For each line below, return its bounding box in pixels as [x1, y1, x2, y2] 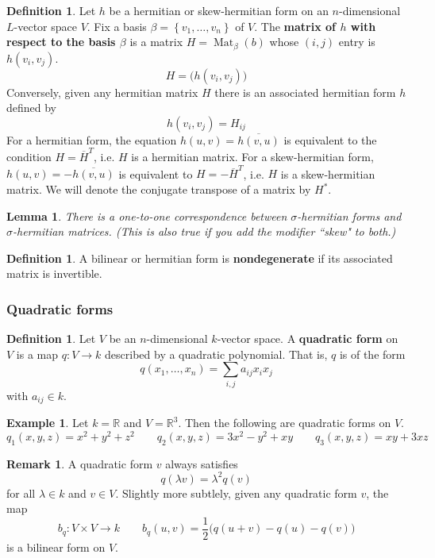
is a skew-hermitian [280, 165, 375, 182]
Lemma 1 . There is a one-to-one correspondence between [6, 207, 287, 224]
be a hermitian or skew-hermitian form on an [109, 2, 329, 18]
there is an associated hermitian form [214, 83, 396, 100]
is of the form [339, 345, 406, 362]
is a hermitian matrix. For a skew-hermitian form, [131, 148, 374, 165]
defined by [6, 99, 57, 116]
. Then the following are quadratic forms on [178, 414, 391, 431]
